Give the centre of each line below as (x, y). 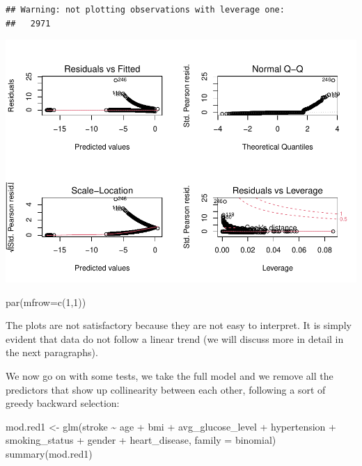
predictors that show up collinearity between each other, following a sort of (166, 389)
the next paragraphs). (52, 352)
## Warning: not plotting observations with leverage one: (145, 10)
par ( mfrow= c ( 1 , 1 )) (46, 302)
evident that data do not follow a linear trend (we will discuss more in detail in (175, 338)
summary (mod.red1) (49, 454)
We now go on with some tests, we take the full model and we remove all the (170, 376)
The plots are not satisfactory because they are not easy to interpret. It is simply (179, 325)
